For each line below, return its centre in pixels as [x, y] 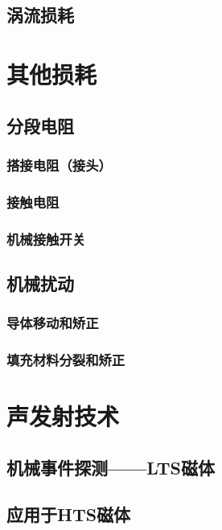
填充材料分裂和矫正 [66, 360]
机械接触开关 [46, 238]
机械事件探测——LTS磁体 [111, 467]
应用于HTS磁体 [69, 514]
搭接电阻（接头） [59, 164]
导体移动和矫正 [53, 323]
